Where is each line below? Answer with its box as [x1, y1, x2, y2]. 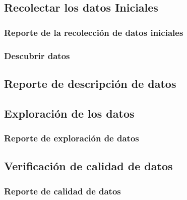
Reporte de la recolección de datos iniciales [4, 26, 183, 38]
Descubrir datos [4, 49, 70, 62]
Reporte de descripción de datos [4, 75, 176, 91]
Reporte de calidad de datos [4, 184, 121, 197]
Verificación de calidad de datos [4, 158, 173, 174]
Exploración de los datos [4, 105, 135, 121]
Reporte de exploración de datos [4, 131, 139, 144]
